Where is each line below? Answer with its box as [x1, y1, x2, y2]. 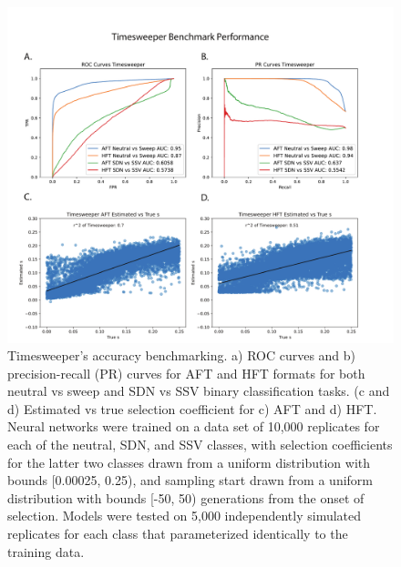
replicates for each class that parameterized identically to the [7, 524, 348, 543]
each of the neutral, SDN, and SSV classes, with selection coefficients [7, 435, 393, 454]
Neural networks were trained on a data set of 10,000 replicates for [7, 417, 380, 436]
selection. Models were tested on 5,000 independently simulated [7, 506, 362, 525]
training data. [7, 542, 85, 561]
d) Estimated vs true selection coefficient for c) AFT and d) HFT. [7, 399, 377, 418]
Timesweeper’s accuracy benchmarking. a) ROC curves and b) [7, 346, 356, 365]
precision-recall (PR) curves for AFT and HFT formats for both [7, 363, 365, 382]
